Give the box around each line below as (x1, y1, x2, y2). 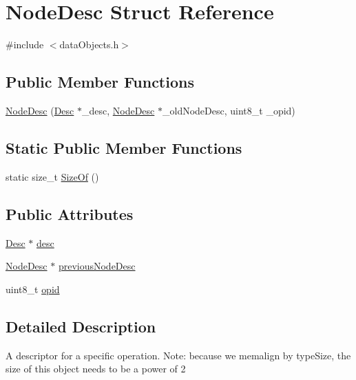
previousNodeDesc (58, 259, 136, 273)
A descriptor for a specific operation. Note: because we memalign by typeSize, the (6, 348, 351, 362)
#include (6, 37, 44, 52)
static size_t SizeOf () (6, 169, 99, 183)
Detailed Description (6, 315, 156, 337)
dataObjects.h (59, 37, 119, 52)
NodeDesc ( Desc (6, 103, 74, 117)
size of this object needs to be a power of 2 (6, 361, 186, 376)
